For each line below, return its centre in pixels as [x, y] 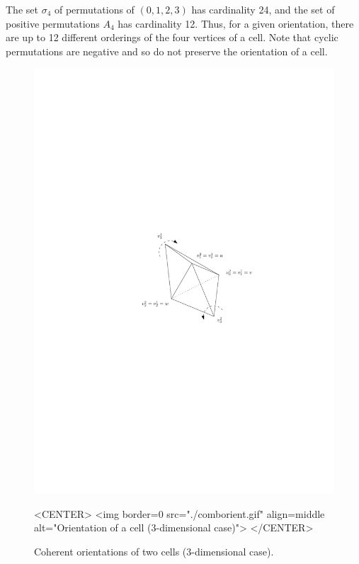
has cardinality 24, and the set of [263, 9]
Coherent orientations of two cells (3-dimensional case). [154, 552]
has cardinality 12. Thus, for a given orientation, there [236, 23]
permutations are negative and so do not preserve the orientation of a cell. [167, 51]
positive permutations [53, 23]
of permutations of [94, 9]
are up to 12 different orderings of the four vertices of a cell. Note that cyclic [172, 37]
